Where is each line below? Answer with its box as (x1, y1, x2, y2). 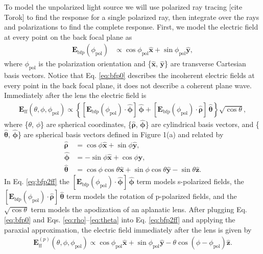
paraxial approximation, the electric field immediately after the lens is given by (4, 224, 252, 235)
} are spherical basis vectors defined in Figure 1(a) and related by (17, 129, 224, 140)
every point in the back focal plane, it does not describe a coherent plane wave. (4, 80, 252, 90)
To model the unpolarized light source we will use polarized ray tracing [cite (4, 2, 243, 12)
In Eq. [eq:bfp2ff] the (4, 176, 69, 187)
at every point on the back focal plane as (4, 31, 132, 42)
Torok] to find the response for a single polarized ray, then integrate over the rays (4, 11, 259, 22)
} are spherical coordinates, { (40, 119, 132, 130)
